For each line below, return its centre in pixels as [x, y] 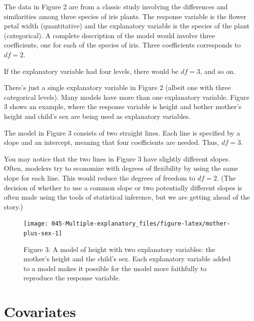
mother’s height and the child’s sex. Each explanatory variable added [127, 259]
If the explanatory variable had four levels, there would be [91, 71]
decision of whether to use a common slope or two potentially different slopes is [123, 187]
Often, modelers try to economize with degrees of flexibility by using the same [121, 168]
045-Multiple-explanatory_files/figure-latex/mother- [141, 224]
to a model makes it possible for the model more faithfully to [115, 268]
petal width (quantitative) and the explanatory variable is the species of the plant [127, 26]
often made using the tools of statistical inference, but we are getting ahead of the [127, 197]
